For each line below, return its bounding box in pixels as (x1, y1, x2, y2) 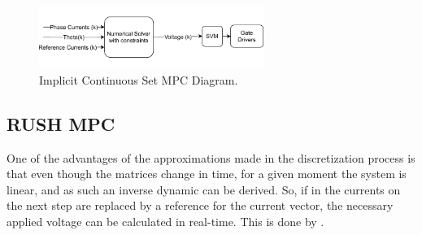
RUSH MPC (7, 111, 115, 136)
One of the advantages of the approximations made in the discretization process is (7, 149, 415, 166)
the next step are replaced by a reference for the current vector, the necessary (7, 197, 394, 214)
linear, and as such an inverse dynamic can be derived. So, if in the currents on (7, 181, 401, 198)
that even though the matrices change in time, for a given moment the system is (7, 165, 407, 182)
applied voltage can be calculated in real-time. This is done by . (7, 213, 324, 230)
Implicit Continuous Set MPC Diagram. (39, 71, 238, 88)
